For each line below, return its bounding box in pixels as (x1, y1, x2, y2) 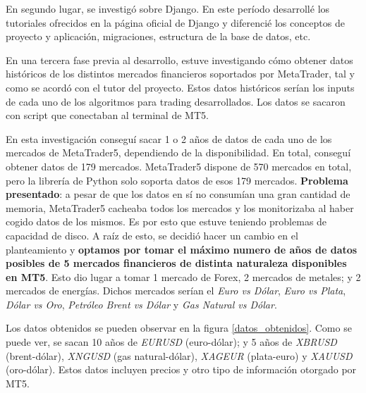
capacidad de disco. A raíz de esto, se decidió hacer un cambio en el (6, 227, 298, 242)
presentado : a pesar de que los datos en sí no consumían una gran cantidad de (6, 187, 350, 201)
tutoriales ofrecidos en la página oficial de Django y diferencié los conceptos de (6, 15, 345, 30)
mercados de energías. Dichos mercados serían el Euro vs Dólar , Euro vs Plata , (6, 283, 346, 298)
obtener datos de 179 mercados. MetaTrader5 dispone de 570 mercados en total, (6, 158, 352, 173)
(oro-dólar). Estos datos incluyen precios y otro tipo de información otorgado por (6, 362, 357, 377)
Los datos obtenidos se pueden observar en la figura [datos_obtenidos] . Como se (6, 320, 352, 335)
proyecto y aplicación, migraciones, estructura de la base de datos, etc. (6, 29, 311, 44)
